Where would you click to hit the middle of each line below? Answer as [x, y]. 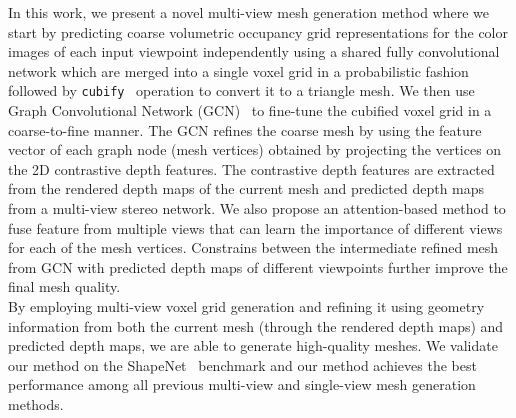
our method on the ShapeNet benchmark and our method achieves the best [242, 364]
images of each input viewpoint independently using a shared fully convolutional [254, 51]
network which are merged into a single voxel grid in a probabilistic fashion [238, 70]
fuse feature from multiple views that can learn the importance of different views [255, 227]
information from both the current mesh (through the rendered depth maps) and [256, 325]
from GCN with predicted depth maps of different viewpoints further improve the [258, 266]
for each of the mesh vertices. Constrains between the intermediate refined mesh [253, 247]
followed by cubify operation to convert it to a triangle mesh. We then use [241, 90]
